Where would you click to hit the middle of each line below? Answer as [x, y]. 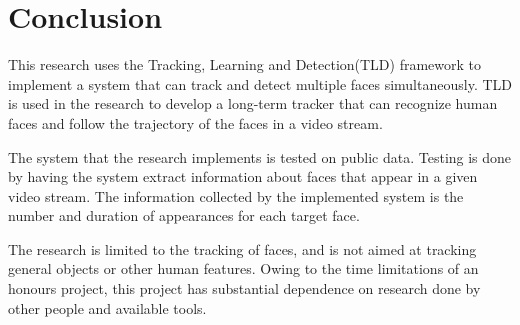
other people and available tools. [107, 307]
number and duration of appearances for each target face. [184, 215]
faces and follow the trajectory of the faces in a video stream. [195, 122]
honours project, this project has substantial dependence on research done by [244, 288]
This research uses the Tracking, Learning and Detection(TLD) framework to [245, 64]
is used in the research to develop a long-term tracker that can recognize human [253, 103]
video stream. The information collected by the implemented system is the [236, 195]
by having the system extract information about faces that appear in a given [243, 176]
